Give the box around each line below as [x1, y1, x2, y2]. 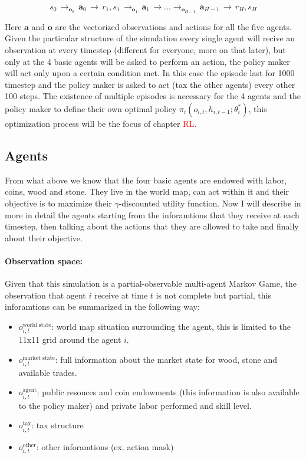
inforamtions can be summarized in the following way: [5, 300, 200, 313]
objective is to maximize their [5, 197, 112, 209]
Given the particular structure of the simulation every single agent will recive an [5, 32, 295, 44]
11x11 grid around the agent [18, 333, 121, 346]
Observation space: [5, 254, 83, 267]
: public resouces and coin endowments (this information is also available [37, 386, 300, 398]
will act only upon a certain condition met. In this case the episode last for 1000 [5, 67, 295, 79]
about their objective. [5, 231, 83, 244]
